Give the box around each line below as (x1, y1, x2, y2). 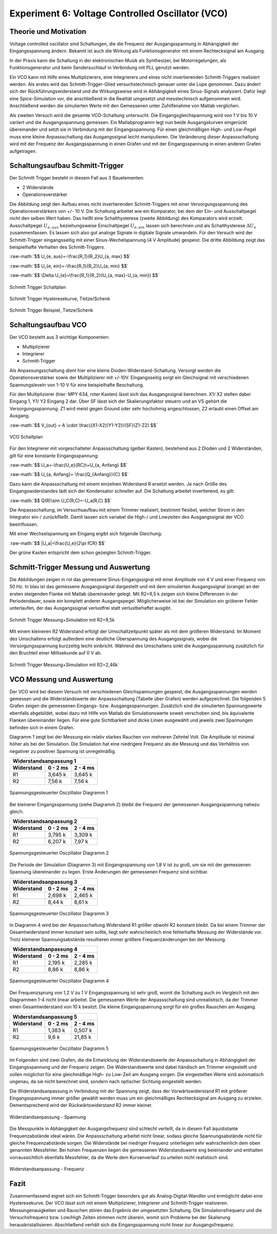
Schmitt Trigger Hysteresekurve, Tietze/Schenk (9, 295, 110, 302)
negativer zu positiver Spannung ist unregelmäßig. (9, 748, 116, 754)
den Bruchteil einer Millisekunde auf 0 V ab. (9, 650, 102, 656)
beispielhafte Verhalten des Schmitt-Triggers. (9, 244, 105, 250)
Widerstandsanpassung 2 (12, 818, 77, 825)
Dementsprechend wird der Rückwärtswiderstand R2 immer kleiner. (9, 1102, 153, 1108)
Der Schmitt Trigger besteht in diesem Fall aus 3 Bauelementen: (9, 175, 145, 181)
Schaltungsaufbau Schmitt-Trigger (9, 162, 124, 170)
